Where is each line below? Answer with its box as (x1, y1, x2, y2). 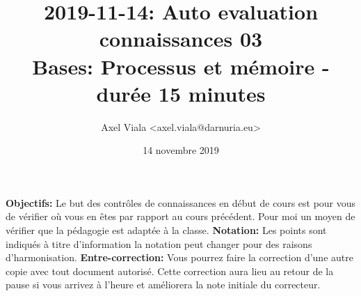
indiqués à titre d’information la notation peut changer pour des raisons (6, 236, 312, 251)
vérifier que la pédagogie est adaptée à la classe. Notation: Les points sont (6, 223, 327, 237)
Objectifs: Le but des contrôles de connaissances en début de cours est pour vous (6, 195, 356, 210)
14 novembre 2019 (143, 143, 219, 157)
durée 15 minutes (96, 79, 266, 107)
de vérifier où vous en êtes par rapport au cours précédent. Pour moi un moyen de (6, 209, 355, 224)
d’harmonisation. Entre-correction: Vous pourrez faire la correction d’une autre (6, 250, 353, 265)
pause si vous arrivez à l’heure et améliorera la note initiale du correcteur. (6, 277, 321, 292)
